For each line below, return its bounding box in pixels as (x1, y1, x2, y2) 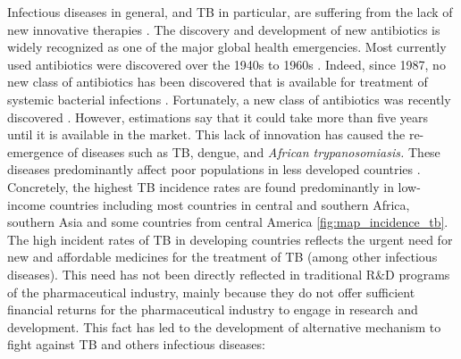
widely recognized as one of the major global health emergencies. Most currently (7, 38, 447, 56)
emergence (7, 142, 64, 161)
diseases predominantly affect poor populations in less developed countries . (7, 160, 421, 179)
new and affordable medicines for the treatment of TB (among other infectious (7, 247, 438, 266)
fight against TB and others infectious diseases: (7, 335, 265, 354)
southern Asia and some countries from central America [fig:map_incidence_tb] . (7, 213, 448, 231)
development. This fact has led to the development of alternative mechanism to (7, 317, 441, 336)
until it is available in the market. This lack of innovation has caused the (7, 125, 406, 144)
